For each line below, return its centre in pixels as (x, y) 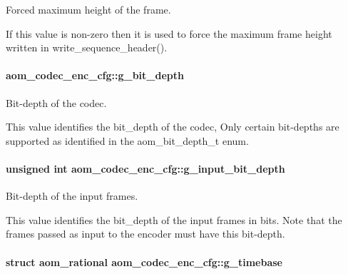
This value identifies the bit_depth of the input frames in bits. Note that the (174, 219)
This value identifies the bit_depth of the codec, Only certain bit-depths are (173, 127)
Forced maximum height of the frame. (88, 9)
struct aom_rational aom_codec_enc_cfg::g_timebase (144, 262)
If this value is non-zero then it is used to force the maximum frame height (169, 33)
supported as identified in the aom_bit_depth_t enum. (127, 140)
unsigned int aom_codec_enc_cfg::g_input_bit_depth (145, 168)
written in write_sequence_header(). (87, 47)
